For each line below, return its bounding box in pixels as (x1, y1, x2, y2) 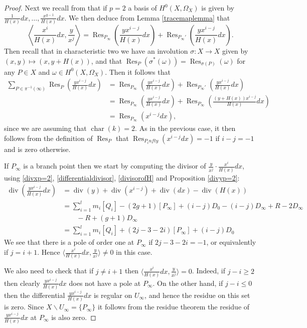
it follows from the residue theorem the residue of (97, 301, 250, 312)
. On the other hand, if (152, 277, 223, 288)
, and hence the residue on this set (144, 289, 250, 300)
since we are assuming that (4, 123, 87, 133)
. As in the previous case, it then (135, 123, 236, 133)
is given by (201, 3, 234, 13)
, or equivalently (206, 237, 256, 247)
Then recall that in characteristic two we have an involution (4, 45, 188, 56)
